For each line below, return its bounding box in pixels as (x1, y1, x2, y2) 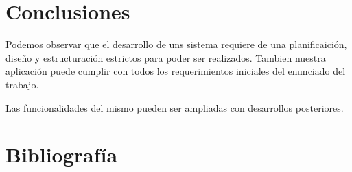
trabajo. (5, 77, 39, 91)
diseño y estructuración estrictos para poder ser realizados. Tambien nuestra (5, 50, 326, 64)
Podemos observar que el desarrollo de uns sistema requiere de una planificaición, (5, 37, 347, 51)
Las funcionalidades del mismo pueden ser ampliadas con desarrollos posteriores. (5, 100, 344, 114)
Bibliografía (5, 140, 118, 169)
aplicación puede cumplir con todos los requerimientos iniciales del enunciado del (5, 64, 346, 78)
